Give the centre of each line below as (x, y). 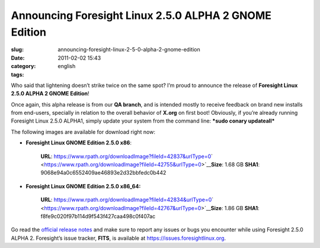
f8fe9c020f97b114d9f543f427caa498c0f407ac (98, 216)
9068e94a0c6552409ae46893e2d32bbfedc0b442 (103, 173)
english (67, 66)
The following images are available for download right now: (83, 132)
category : (23, 66)
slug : (17, 50)
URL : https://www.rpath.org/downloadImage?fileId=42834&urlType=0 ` (127, 200)
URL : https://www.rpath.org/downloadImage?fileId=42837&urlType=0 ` (127, 156)
